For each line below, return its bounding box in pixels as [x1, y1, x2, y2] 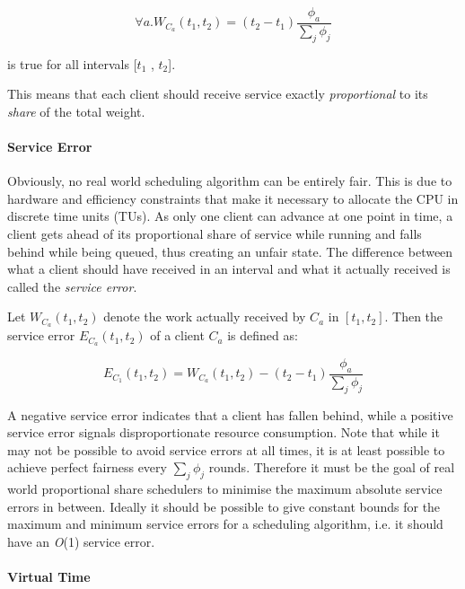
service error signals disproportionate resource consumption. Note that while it [7, 423, 440, 442]
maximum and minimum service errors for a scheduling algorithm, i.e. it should [7, 514, 443, 533]
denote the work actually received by [103, 307, 306, 326]
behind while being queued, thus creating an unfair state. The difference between [7, 242, 453, 260]
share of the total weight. [7, 101, 145, 120]
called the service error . [7, 277, 137, 295]
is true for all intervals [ [7, 54, 137, 73]
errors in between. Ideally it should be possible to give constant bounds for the [7, 497, 441, 515]
